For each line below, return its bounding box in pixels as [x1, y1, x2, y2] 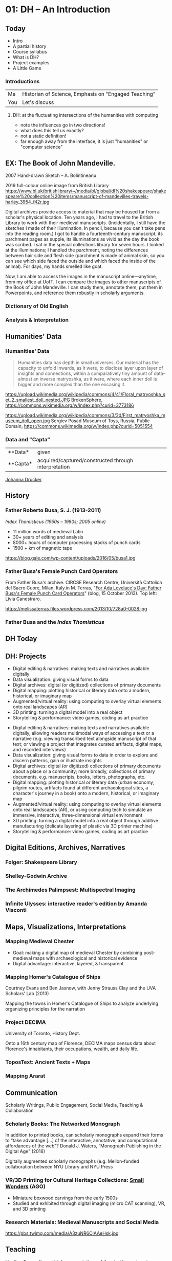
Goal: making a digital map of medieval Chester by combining [12, 949, 143, 956]
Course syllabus [12, 49, 47, 55]
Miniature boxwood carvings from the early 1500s [12, 1195, 118, 1201]
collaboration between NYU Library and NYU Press [5, 1164, 113, 1170]
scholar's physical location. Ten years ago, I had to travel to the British [5, 214, 154, 221]
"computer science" [20, 144, 63, 150]
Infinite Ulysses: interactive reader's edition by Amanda [5, 900, 147, 907]
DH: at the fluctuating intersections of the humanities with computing [12, 112, 159, 118]
